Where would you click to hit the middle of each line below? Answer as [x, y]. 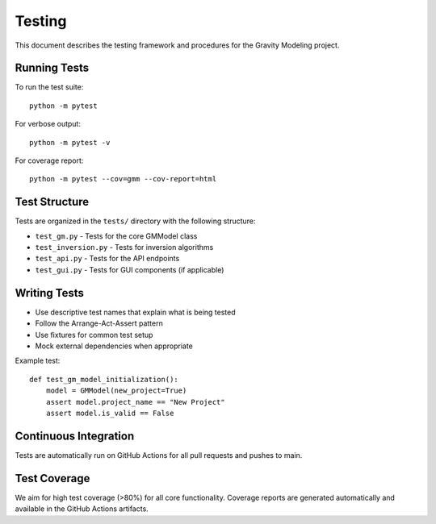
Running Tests [52, 68]
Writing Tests [50, 293]
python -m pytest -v [70, 142]
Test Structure [52, 202]
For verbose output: [48, 124]
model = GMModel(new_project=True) [116, 391]
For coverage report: [49, 160]
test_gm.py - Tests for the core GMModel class [116, 236]
